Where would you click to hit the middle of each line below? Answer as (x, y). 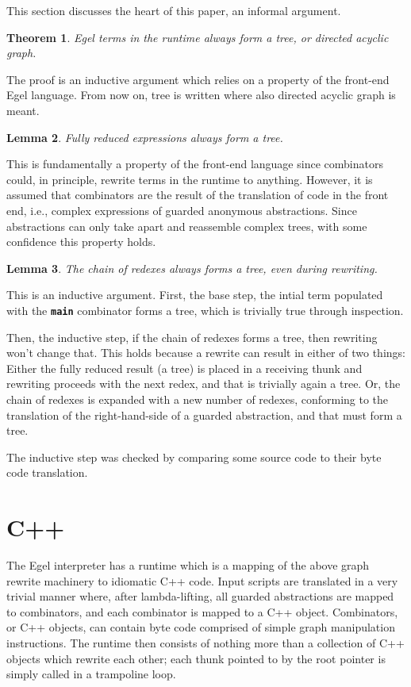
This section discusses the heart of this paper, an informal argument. (174, 10)
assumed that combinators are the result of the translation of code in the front (198, 195)
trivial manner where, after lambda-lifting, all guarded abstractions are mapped (200, 596)
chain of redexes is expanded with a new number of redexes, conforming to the (198, 399)
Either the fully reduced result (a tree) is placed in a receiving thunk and (184, 368)
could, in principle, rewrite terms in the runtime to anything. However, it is (190, 179)
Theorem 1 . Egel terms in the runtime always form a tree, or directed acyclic (198, 37)
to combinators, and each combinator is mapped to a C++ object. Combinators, (202, 611)
